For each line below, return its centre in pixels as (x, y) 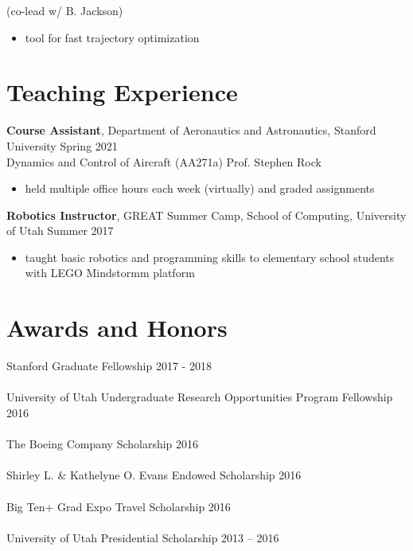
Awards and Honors (117, 328)
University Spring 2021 (62, 145)
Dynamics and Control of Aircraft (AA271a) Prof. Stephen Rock (164, 161)
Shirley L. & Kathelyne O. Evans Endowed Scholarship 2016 (154, 475)
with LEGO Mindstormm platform (110, 273)
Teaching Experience (122, 92)
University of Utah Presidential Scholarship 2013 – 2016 (143, 537)
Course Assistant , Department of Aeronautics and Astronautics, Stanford (191, 130)
